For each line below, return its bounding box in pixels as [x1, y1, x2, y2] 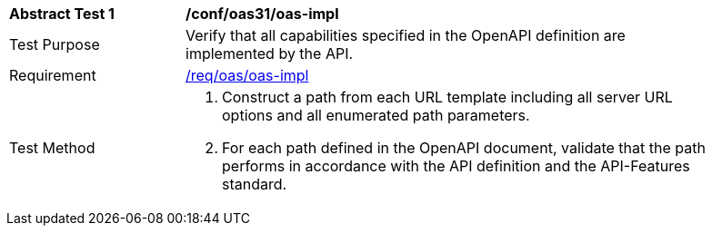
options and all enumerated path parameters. [222, 106, 530, 124]
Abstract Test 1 [9, 5, 115, 23]
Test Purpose [9, 35, 100, 53]
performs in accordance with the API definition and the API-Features [222, 157, 690, 175]
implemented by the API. [186, 44, 354, 63]
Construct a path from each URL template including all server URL [222, 88, 673, 106]
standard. [222, 175, 287, 193]
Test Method [9, 139, 95, 157]
